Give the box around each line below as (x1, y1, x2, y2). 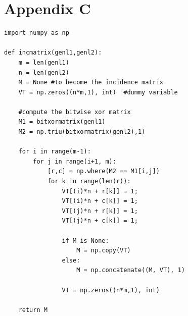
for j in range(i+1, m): (33, 157, 116, 165)
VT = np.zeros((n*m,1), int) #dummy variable (18, 88, 178, 96)
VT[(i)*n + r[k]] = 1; (62, 187, 138, 195)
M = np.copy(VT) (76, 247, 131, 254)
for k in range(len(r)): (47, 178, 131, 185)
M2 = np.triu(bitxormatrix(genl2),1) (18, 128, 146, 136)
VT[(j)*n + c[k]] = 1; (62, 217, 138, 225)
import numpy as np (4, 29, 69, 37)
